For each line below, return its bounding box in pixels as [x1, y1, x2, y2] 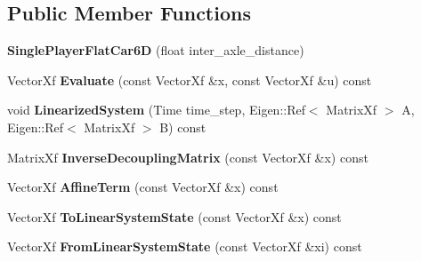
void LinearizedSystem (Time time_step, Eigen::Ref [7, 100, 305, 119]
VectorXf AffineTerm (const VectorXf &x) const [7, 178, 279, 196]
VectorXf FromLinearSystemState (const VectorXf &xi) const [7, 237, 362, 256]
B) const [159, 117, 206, 136]
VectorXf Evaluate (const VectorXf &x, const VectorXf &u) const [7, 70, 372, 89]
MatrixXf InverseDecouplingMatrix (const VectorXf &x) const [7, 147, 368, 166]
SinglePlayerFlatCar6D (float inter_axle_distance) [7, 41, 304, 60]
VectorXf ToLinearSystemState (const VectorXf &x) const [7, 207, 342, 226]
